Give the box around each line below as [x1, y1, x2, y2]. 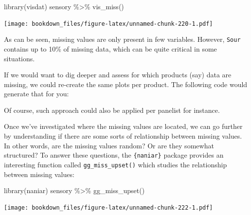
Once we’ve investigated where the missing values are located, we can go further [4, 121, 243, 131]
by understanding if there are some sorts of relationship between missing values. [4, 131, 242, 141]
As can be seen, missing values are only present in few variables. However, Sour [4, 34, 241, 44]
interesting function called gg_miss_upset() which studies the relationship [4, 159, 227, 169]
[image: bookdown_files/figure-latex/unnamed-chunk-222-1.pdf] [4, 204, 213, 211]
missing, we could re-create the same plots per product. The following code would [4, 79, 248, 89]
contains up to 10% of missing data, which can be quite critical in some [4, 43, 217, 54]
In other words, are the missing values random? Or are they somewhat [4, 140, 214, 150]
